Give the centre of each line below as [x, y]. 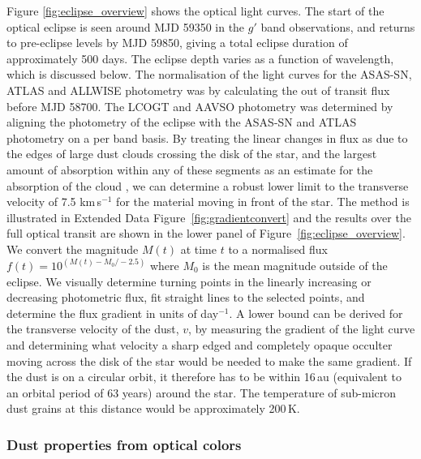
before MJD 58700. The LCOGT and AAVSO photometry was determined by [200, 106]
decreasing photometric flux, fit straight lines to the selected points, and [186, 297]
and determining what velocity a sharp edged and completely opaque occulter [200, 344]
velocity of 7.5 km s [54, 202]
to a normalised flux [278, 249]
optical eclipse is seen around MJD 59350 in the [126, 26]
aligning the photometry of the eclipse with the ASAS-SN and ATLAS [182, 122]
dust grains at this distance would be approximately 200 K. [153, 408]
